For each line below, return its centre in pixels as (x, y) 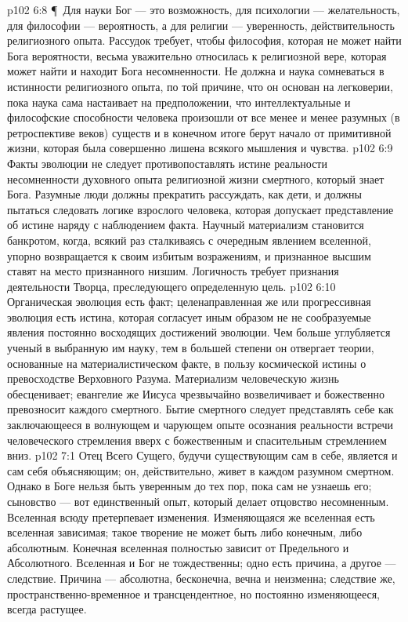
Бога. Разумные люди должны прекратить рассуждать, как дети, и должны (184, 194)
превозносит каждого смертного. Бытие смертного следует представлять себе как (200, 409)
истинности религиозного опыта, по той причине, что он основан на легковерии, (200, 86)
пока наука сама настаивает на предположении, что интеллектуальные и (179, 102)
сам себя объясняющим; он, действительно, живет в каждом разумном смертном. (201, 470)
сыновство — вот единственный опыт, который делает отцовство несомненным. (198, 501)
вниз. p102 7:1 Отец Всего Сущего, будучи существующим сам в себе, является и (202, 455)
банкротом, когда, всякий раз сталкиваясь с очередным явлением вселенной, (189, 240)
